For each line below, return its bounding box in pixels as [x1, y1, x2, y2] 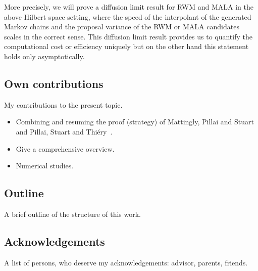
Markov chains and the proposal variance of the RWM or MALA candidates [4, 21, 239, 32]
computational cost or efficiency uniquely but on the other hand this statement [4, 41, 249, 52]
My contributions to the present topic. [4, 99, 123, 110]
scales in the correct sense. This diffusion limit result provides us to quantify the [4, 31, 252, 41]
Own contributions [4, 75, 104, 91]
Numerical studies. [16, 160, 74, 171]
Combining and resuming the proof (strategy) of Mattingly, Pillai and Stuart [16, 116, 254, 127]
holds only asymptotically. [4, 51, 85, 61]
